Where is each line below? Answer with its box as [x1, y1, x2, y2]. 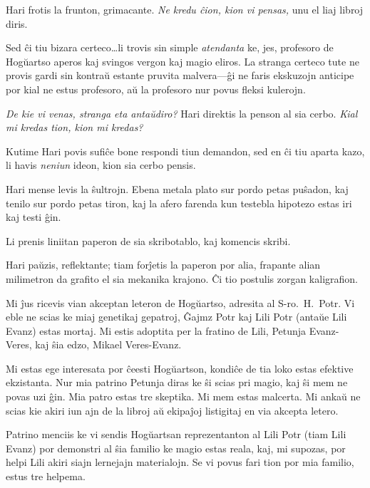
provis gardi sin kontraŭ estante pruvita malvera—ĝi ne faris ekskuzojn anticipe [6, 68, 354, 83]
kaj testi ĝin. [6, 209, 61, 224]
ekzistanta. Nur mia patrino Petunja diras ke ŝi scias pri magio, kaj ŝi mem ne [6, 375, 348, 390]
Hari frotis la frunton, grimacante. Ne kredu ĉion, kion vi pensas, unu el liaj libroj [6, 2, 364, 16]
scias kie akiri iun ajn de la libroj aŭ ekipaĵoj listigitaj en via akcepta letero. [6, 403, 339, 417]
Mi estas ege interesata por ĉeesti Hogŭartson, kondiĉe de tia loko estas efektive [6, 360, 354, 375]
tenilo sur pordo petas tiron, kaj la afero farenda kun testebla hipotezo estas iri [6, 195, 352, 210]
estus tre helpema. [6, 469, 86, 484]
